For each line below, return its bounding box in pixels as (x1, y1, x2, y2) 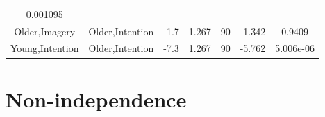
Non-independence (6, 84, 187, 113)
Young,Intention (10, 41, 79, 55)
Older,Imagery (14, 24, 76, 38)
